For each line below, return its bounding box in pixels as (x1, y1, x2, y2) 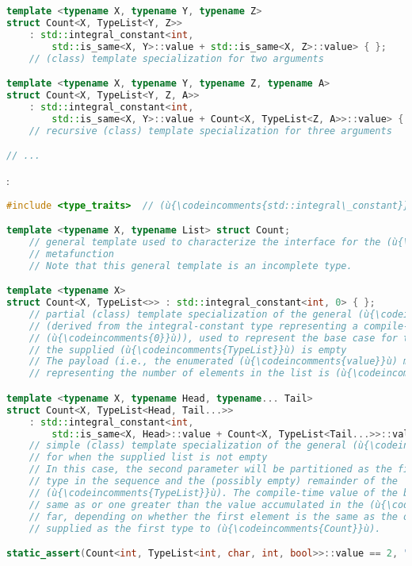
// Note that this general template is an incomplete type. (29, 260, 353, 271)
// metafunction (29, 248, 115, 260)
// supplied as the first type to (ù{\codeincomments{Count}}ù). (29, 522, 381, 534)
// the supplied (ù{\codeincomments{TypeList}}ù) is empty (29, 344, 347, 356)
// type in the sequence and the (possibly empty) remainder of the (29, 476, 398, 487)
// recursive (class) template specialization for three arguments (29, 125, 392, 137)
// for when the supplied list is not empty (29, 452, 268, 464)
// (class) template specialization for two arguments (29, 52, 324, 64)
